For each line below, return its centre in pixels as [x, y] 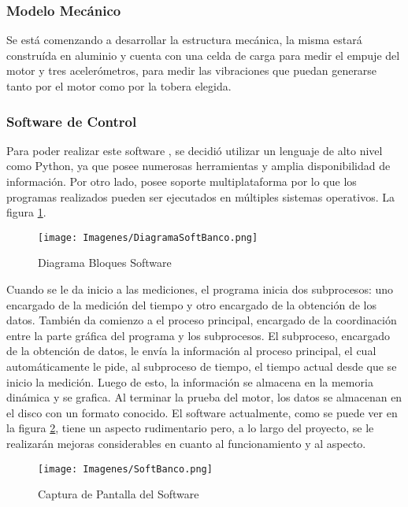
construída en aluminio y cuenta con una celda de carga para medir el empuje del [203, 55]
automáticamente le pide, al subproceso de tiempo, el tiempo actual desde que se [202, 366]
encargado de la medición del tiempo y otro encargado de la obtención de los [191, 304]
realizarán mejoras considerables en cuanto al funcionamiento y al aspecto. [186, 443]
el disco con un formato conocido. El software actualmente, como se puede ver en [202, 412]
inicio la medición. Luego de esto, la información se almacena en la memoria [190, 381]
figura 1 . [26, 212]
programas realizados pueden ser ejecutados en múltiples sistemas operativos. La [200, 196]
